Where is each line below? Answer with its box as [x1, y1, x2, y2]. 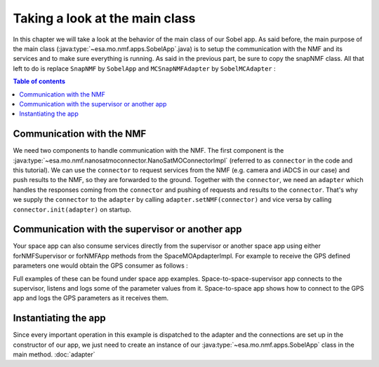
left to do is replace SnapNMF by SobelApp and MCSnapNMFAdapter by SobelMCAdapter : [13, 64, 277, 73]
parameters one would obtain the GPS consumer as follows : [13, 261, 189, 270]
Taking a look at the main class [13, 11, 196, 26]
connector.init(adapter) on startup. [13, 205, 132, 214]
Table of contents [13, 77, 66, 85]
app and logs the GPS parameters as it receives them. [13, 294, 169, 303]
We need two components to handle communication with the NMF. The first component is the [13, 146, 284, 155]
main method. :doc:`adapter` [13, 350, 95, 359]
